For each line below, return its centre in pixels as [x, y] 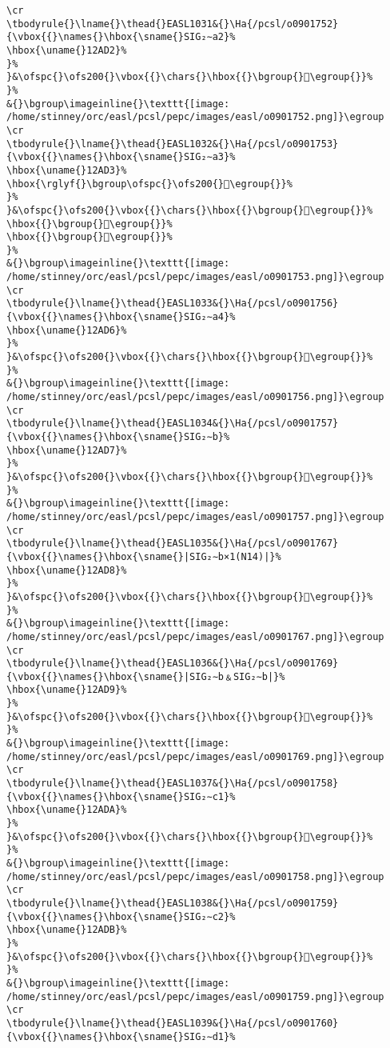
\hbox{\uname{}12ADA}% [67, 810]
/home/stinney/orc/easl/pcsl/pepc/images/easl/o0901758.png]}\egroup [195, 876]
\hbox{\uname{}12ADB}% [67, 930]
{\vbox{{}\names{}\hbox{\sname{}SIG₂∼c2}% [121, 916]
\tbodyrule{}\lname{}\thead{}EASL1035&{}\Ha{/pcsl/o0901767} [173, 544]
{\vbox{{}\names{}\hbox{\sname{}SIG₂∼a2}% [121, 37]
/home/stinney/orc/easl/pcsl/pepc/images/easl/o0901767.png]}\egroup [195, 636]
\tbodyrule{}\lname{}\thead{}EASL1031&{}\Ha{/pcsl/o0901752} [173, 24]
